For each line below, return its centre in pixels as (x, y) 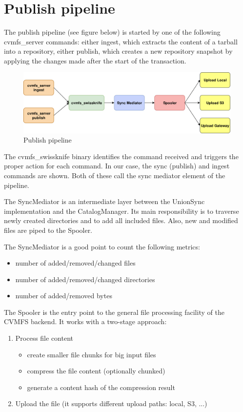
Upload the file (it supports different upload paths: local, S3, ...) (111, 403)
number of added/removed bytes (64, 296)
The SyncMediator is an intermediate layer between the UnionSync (104, 201)
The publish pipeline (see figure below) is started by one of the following (112, 31)
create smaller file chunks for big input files (91, 354)
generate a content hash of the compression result (101, 387)
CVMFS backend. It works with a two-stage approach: (85, 321)
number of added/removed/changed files (75, 263)
